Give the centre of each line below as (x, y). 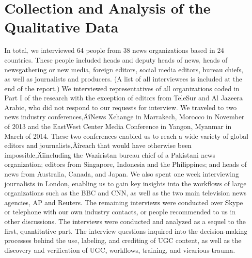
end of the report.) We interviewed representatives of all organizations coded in (122, 88)
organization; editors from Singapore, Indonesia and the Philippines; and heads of (126, 164)
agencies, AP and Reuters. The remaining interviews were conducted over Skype (124, 202)
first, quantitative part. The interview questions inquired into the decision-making (126, 231)
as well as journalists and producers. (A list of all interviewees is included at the (123, 79)
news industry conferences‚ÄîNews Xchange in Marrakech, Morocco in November (125, 117)
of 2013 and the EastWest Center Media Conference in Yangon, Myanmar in (118, 126)
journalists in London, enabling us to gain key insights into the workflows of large (126, 183)
